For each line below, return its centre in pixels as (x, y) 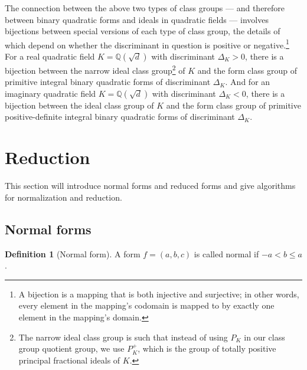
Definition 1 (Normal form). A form (73, 253)
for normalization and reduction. (63, 197)
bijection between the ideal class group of (79, 105)
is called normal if (226, 253)
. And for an (248, 82)
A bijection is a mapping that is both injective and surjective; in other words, (159, 294)
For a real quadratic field (50, 56)
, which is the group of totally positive (207, 348)
